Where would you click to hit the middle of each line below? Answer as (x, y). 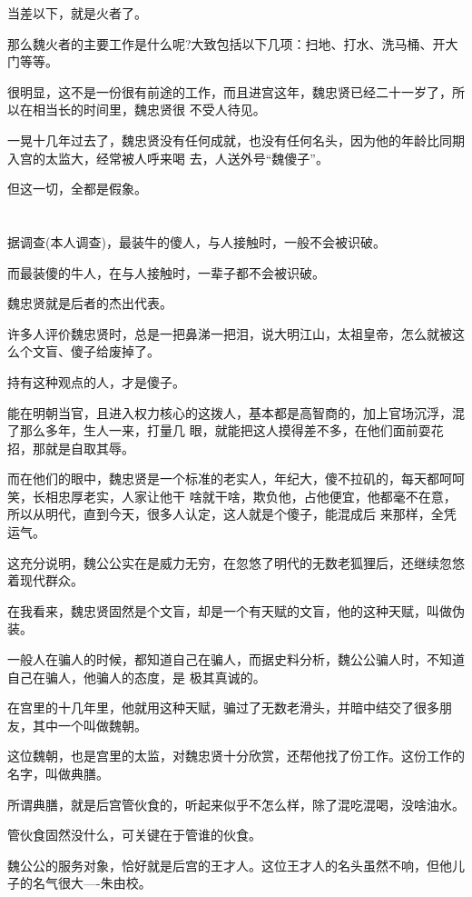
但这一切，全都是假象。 (77, 189)
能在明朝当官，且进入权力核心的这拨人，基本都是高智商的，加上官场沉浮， (230, 412)
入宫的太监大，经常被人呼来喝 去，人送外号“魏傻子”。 (168, 158)
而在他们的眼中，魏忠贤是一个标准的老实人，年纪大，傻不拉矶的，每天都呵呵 (236, 478)
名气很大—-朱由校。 (92, 883)
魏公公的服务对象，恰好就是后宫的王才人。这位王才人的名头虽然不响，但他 (230, 865)
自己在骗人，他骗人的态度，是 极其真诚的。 (137, 677)
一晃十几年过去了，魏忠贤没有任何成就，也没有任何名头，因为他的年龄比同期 (236, 140)
